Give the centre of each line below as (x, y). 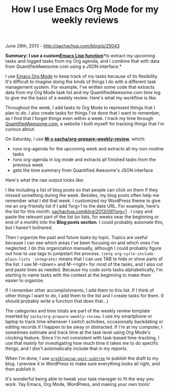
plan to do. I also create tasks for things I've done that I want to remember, (83, 113)
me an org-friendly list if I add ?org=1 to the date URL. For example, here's (82, 206)
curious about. (20, 129)
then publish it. (21, 369)
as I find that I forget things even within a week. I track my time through (79, 119)
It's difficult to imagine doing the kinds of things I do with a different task (81, 82)
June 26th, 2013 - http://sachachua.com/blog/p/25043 (62, 46)
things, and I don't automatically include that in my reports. (67, 348)
